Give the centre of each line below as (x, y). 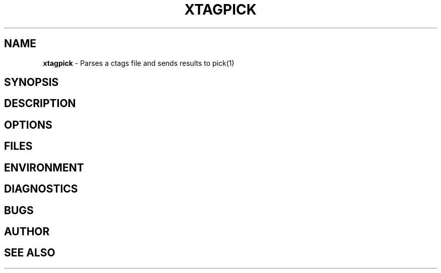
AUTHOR (27, 231)
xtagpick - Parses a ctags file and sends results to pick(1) (139, 63)
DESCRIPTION (40, 104)
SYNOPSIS (31, 82)
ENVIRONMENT (44, 167)
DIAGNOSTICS (41, 189)
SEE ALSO (30, 253)
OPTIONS (28, 125)
